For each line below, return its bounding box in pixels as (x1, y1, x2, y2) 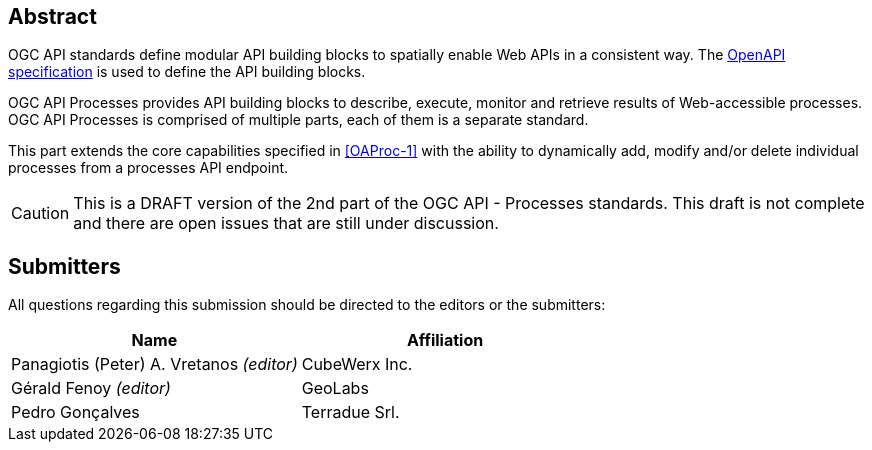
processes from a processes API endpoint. (8, 159, 289, 177)
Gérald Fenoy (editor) (11, 378, 171, 399)
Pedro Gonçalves (11, 402, 140, 423)
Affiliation (406, 330, 484, 351)
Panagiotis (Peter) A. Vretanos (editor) (11, 354, 298, 375)
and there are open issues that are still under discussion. (73, 213, 499, 234)
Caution (11, 203, 70, 224)
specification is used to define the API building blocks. (8, 63, 366, 81)
